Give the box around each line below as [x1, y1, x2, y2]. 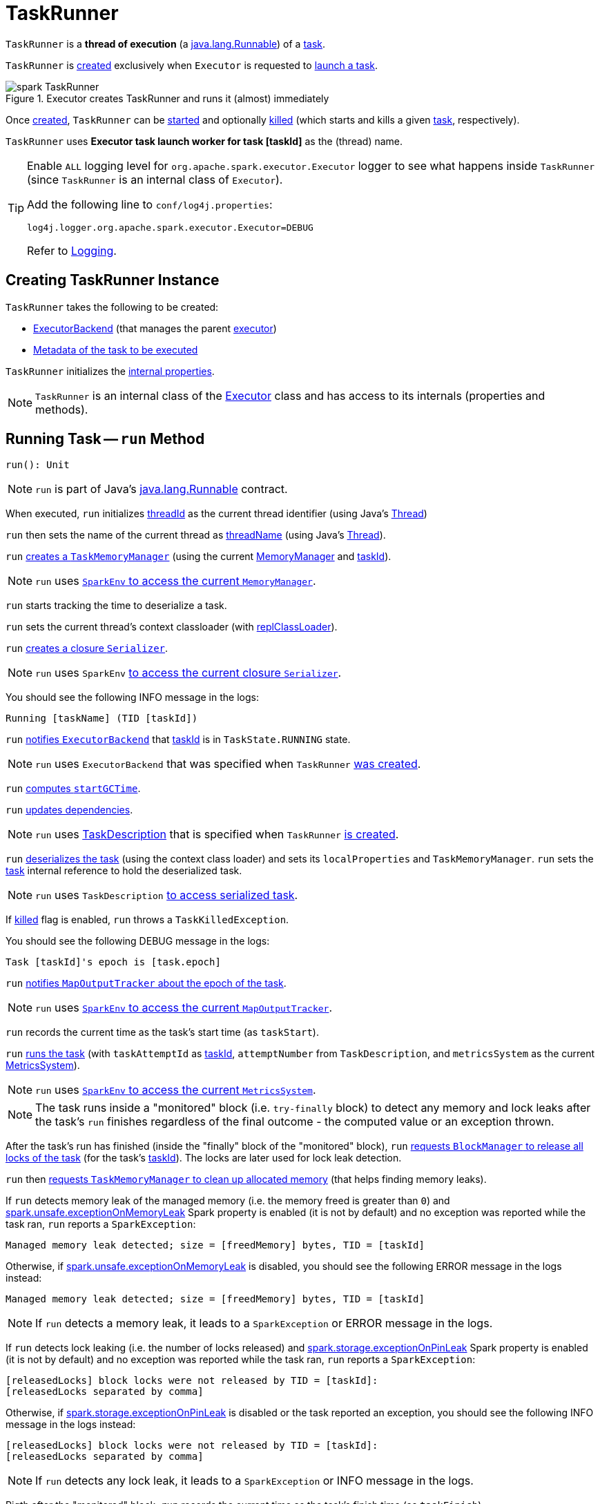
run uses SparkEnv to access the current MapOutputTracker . [35, 1001, 333, 1015]
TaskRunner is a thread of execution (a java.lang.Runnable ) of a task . [6, 37, 326, 50]
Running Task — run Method [6, 430, 205, 448]
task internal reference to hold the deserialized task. [6, 865, 242, 877]
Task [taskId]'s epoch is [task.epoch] [6, 956, 221, 968]
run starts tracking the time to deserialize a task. [6, 599, 227, 612]
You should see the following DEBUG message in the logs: [6, 935, 270, 947]
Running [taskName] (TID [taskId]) [6, 713, 198, 724]
